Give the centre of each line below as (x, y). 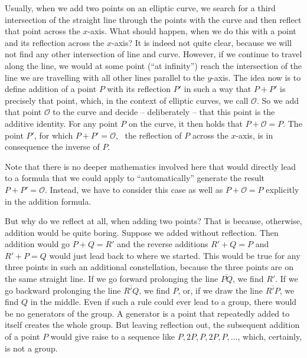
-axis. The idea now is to (256, 77)
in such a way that (218, 89)
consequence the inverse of (52, 147)
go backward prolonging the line (63, 290)
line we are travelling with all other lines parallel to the (105, 77)
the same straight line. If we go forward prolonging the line (112, 279)
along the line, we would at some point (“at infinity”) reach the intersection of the (153, 65)
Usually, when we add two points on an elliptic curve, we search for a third (140, 8)
